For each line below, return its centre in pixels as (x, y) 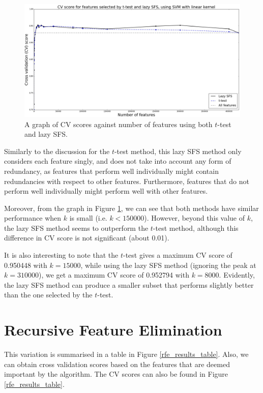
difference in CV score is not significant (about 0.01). (87, 238)
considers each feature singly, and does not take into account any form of (118, 161)
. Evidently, (237, 275)
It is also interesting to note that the (61, 255)
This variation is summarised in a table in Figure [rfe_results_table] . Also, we (126, 354)
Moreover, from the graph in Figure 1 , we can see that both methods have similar (131, 208)
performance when (33, 218)
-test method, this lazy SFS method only (178, 151)
